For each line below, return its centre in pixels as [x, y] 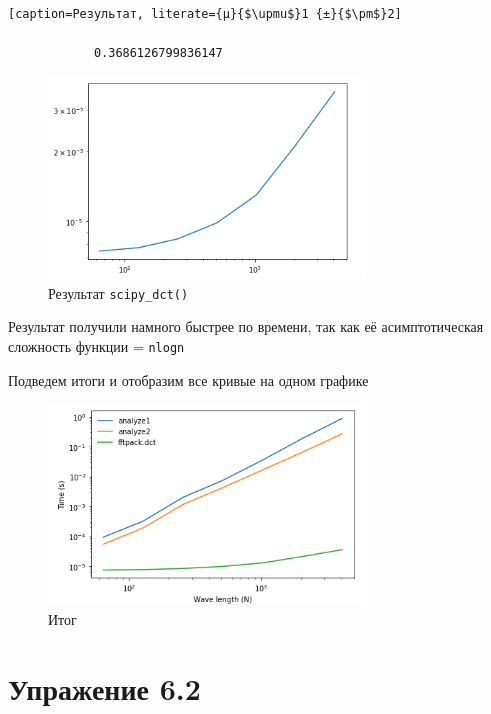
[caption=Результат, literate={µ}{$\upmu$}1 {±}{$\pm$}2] [205, 14]
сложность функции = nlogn [96, 345]
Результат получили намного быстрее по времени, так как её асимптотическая [246, 326]
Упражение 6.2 [104, 687]
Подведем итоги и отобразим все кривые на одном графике [188, 379]
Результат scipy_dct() [118, 292]
